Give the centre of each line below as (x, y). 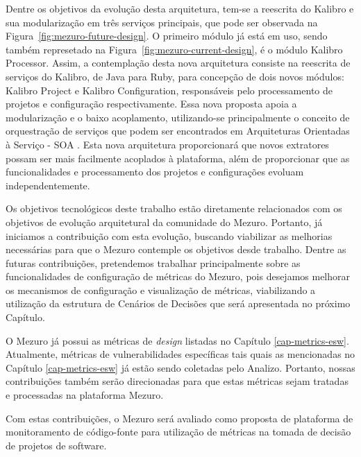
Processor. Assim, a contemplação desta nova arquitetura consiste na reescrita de (178, 63)
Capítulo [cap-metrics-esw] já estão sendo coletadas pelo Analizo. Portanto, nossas (180, 367)
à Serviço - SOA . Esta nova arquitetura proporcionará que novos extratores (167, 144)
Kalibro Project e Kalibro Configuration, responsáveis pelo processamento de (169, 90)
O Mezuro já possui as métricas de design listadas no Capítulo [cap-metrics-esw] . (177, 340)
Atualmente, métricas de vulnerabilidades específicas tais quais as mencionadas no (180, 354)
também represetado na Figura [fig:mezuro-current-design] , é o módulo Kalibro (174, 49)
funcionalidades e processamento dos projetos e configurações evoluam (155, 172)
